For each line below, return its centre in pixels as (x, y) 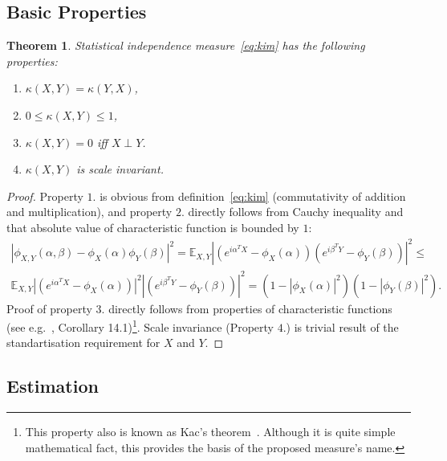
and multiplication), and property (89, 212)
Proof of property (49, 308)
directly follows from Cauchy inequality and (296, 212)
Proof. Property (45, 196)
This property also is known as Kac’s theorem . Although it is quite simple (210, 432)
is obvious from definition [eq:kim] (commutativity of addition (253, 196)
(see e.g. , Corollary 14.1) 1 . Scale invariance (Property (140, 326)
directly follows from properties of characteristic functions (250, 308)
